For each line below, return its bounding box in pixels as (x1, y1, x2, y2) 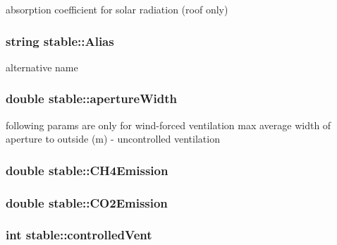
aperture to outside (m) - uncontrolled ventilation (6, 131, 220, 146)
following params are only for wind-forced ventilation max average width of (6, 117, 331, 132)
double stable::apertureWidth (6, 90, 178, 107)
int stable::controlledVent (6, 226, 152, 244)
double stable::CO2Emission (6, 193, 168, 211)
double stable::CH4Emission (6, 161, 168, 179)
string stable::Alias (6, 32, 114, 49)
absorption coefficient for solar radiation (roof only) (6, 2, 228, 16)
